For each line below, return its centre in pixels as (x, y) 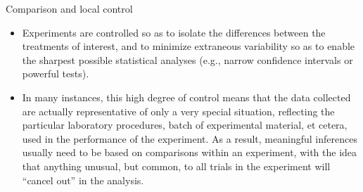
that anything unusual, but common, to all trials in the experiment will (176, 166)
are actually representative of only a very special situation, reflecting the (178, 111)
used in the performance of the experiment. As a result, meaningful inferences (190, 138)
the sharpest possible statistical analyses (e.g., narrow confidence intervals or (187, 59)
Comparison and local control (69, 8)
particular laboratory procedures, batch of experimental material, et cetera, (185, 125)
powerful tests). (56, 73)
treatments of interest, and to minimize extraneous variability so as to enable (189, 46)
